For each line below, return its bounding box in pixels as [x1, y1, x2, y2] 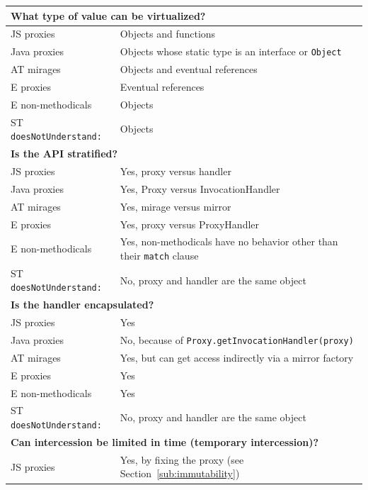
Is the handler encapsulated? [11, 297, 154, 312]
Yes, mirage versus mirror [120, 199, 231, 213]
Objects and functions [120, 26, 216, 41]
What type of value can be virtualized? [11, 8, 206, 23]
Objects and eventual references [120, 62, 258, 77]
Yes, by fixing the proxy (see [120, 452, 244, 467]
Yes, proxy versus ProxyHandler [120, 216, 260, 231]
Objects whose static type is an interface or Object [120, 44, 342, 59]
